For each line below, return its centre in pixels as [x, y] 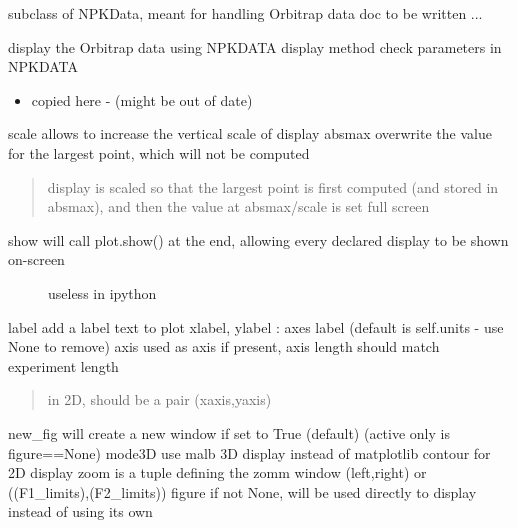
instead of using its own [80, 511]
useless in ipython [102, 292]
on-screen [36, 259]
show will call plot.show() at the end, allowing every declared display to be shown [258, 239]
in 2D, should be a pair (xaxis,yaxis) [159, 399]
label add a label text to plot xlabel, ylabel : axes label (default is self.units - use [256, 326]
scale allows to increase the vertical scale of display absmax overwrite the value [250, 133]
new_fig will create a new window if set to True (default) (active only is [229, 432]
